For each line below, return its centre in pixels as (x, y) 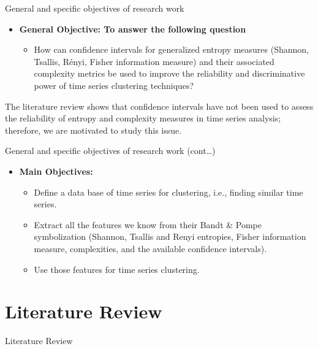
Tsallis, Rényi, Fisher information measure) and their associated (154, 61)
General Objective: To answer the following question (133, 29)
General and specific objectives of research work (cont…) (110, 151)
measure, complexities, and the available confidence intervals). (150, 248)
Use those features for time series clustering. (117, 269)
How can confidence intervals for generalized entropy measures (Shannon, (172, 49)
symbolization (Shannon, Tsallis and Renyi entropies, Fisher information (170, 236)
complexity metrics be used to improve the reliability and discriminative (169, 73)
